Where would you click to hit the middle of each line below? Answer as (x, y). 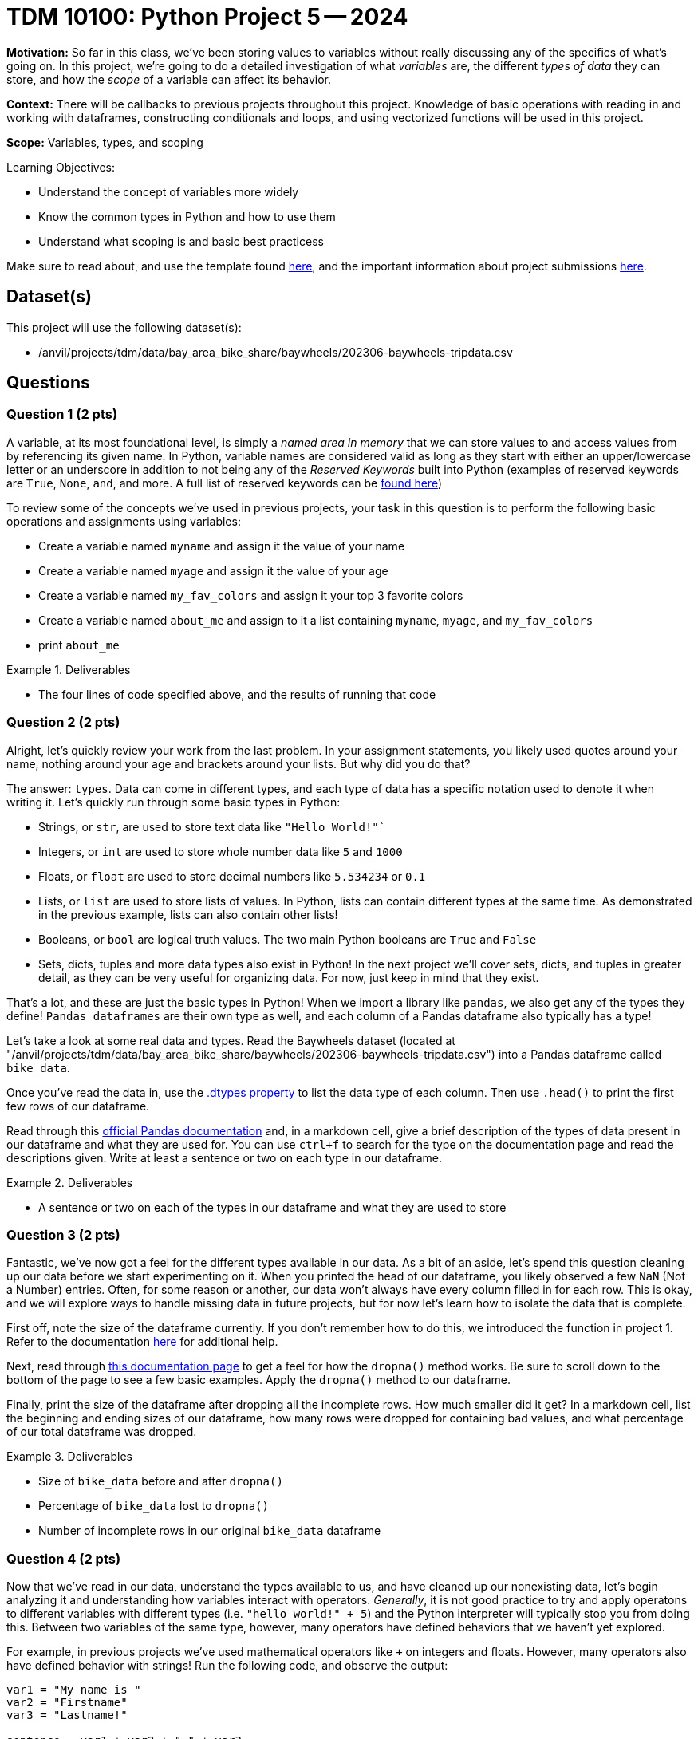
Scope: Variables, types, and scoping (105, 142)
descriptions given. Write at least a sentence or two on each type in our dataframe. (225, 1157)
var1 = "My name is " (74, 1690)
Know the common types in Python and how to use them (187, 216)
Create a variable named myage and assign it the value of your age (213, 570)
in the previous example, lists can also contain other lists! (188, 914)
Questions (48, 383)
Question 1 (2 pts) (62, 414)
